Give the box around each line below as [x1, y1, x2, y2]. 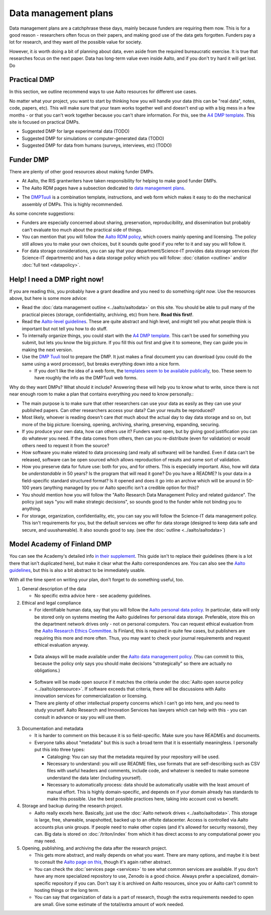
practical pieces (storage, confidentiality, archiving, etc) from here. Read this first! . [22, 312, 194, 318]
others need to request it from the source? [22, 442, 110, 448]
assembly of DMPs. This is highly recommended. [22, 201, 123, 207]
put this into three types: [34, 747, 85, 753]
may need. [34, 838, 56, 844]
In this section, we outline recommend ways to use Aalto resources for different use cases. [9, 88, 197, 95]
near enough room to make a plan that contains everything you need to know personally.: [9, 391, 194, 397]
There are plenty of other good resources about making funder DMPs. [9, 169, 154, 175]
